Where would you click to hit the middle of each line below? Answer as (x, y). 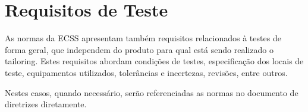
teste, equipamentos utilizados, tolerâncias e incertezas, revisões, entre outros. (146, 72)
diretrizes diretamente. (46, 104)
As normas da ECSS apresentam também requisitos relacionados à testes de (143, 38)
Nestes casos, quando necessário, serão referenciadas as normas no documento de (152, 92)
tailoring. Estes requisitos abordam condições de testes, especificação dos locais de (154, 61)
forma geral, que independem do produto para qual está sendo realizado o (139, 49)
